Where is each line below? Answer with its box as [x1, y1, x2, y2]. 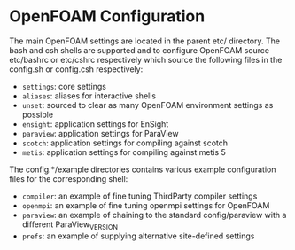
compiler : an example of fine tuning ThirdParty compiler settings [21, 191, 258, 201]
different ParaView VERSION [21, 219, 118, 231]
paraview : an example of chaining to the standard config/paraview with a [21, 209, 287, 220]
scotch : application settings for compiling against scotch [21, 137, 229, 148]
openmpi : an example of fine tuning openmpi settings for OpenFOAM [21, 199, 270, 210]
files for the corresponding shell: [9, 173, 128, 184]
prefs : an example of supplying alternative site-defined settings [21, 230, 255, 241]
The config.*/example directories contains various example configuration [9, 164, 276, 175]
